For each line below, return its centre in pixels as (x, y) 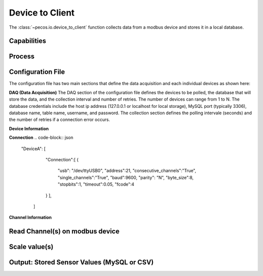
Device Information (29, 128)
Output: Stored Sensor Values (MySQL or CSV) (81, 262)
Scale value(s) (31, 247)
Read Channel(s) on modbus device (64, 232)
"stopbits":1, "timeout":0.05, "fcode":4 (96, 184)
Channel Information (30, 217)
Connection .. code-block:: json (41, 138)
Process (22, 57)
